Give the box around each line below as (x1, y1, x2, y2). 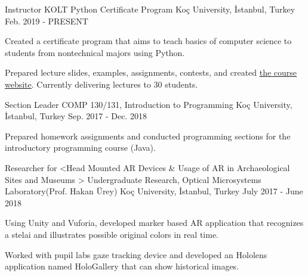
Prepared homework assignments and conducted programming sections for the (5, 129, 291, 142)
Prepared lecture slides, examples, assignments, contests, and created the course (5, 66, 297, 79)
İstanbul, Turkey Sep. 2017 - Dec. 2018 (5, 110, 147, 122)
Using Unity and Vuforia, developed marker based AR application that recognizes (5, 216, 304, 229)
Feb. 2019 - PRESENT (5, 14, 88, 27)
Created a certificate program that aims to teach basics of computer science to (5, 35, 292, 47)
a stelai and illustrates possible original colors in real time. (5, 228, 219, 240)
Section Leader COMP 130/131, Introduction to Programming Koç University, (5, 98, 292, 110)
